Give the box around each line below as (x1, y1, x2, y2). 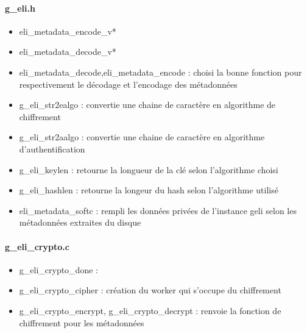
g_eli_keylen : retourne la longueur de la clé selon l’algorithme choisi (19, 163, 278, 176)
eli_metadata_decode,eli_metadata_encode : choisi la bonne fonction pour (19, 65, 302, 78)
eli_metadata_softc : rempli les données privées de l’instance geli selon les (19, 204, 297, 217)
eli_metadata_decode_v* (19, 45, 116, 58)
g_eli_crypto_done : (19, 263, 98, 276)
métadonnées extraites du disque (19, 216, 141, 229)
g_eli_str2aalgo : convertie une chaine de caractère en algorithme (19, 131, 265, 143)
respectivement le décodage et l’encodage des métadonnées (19, 77, 238, 90)
